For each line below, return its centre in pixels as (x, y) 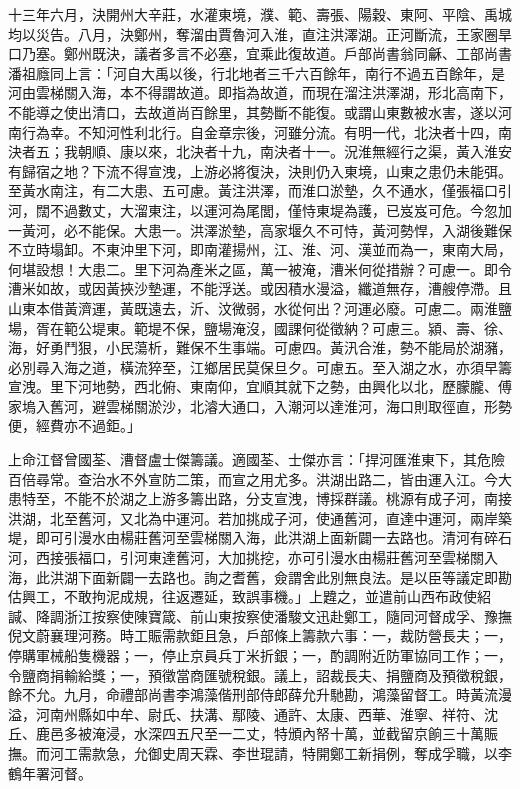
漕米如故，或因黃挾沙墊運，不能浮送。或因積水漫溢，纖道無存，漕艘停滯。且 (260, 288)
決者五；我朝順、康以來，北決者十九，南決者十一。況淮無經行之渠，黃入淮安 (260, 151)
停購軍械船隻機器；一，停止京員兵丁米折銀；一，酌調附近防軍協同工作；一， (260, 655)
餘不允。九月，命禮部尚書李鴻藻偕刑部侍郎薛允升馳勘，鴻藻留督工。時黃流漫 (260, 694)
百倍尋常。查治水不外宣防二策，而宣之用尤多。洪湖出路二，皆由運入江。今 (253, 478)
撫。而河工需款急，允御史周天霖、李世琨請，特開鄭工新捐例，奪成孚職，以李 (260, 752)
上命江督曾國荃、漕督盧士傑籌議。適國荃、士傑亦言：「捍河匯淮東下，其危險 (256, 459)
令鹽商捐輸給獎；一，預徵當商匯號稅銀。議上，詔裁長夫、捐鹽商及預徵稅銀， (260, 674)
